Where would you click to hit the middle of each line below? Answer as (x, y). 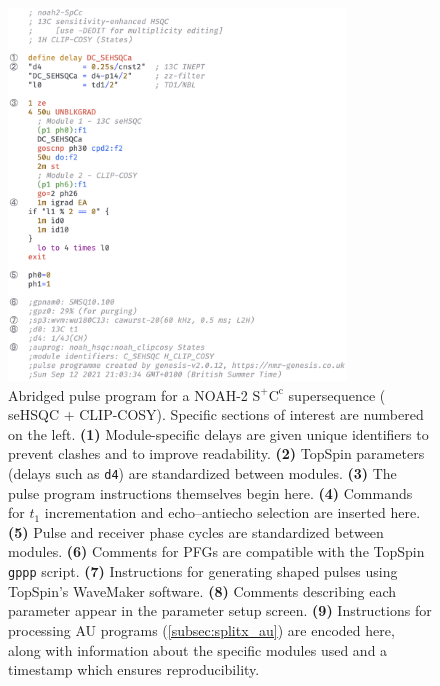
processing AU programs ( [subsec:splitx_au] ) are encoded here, (201, 629)
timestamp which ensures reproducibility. (134, 669)
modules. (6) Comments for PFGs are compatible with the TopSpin (216, 551)
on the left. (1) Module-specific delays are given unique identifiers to (218, 433)
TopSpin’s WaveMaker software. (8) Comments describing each (202, 590)
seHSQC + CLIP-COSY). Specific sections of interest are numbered (216, 414)
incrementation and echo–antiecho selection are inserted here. (232, 512)
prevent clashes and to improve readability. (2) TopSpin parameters (216, 453)
